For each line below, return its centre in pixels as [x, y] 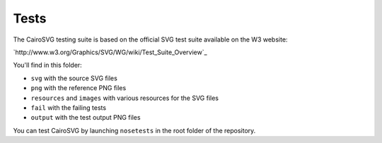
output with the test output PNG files [86, 118]
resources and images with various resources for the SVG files [125, 98]
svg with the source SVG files [74, 78]
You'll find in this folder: [48, 65]
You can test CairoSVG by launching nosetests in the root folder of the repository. [134, 130]
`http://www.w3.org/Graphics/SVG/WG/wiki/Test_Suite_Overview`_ [110, 52]
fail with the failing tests [68, 107]
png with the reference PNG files [79, 88]
